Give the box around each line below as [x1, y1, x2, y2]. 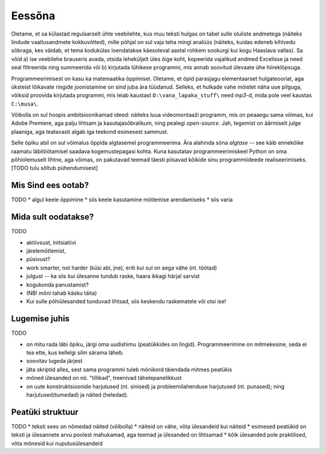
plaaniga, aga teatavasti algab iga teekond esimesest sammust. [11, 128, 169, 135]
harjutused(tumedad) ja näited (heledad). [26, 391, 129, 398]
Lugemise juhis [11, 314, 70, 324]
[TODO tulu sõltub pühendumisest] [11, 165, 98, 172]
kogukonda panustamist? [26, 281, 89, 288]
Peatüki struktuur [11, 407, 78, 417]
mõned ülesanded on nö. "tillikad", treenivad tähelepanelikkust [26, 374, 182, 382]
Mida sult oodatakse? [11, 212, 94, 222]
